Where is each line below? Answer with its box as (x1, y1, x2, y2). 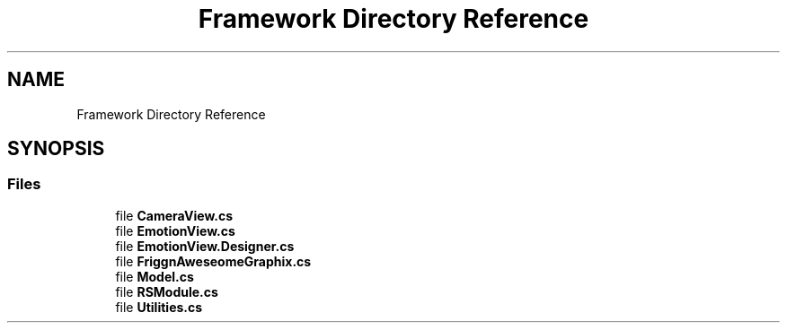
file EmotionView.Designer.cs (115, 238, 295, 254)
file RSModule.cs (115, 283, 218, 300)
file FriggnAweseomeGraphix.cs (115, 253, 312, 269)
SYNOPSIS (7, 137, 105, 161)
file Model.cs (115, 268, 194, 284)
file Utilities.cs (115, 299, 203, 315)
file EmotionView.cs (115, 222, 235, 239)
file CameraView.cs (115, 207, 233, 223)
